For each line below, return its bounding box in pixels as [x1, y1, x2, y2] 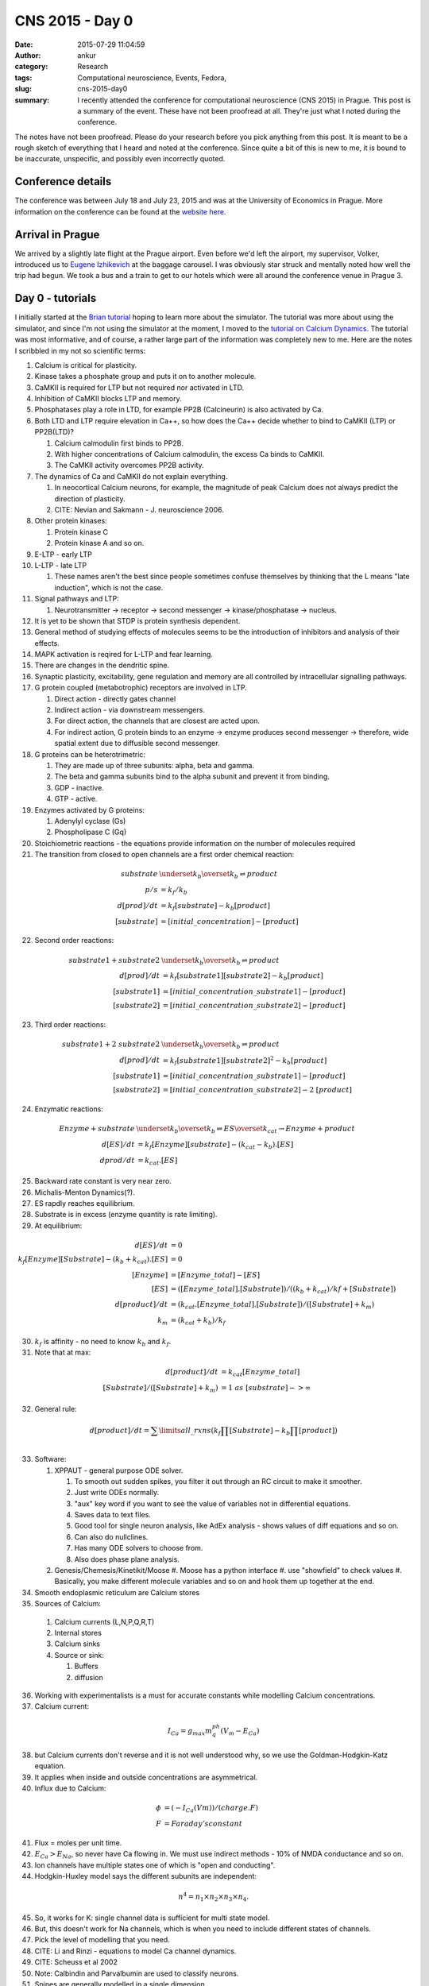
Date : [14, 40, 33, 49]
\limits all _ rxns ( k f [159, 1426, 222, 1437]
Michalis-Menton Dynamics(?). [34, 1188, 135, 1197]
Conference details [14, 175, 112, 188]
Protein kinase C [54, 527, 109, 536]
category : [14, 62, 48, 71]
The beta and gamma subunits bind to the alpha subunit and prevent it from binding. [54, 771, 330, 782]
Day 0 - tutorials [14, 292, 97, 305]
